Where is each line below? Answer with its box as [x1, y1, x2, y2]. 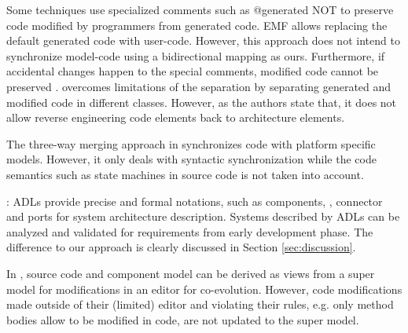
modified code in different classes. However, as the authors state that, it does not [6, 93, 397, 110]
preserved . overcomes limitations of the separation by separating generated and [6, 78, 391, 94]
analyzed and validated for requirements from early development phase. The [6, 223, 373, 240]
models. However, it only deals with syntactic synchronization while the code [6, 151, 377, 167]
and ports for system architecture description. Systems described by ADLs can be [6, 208, 400, 225]
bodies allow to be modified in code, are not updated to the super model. [6, 311, 359, 328]
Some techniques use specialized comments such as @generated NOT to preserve [6, 2, 394, 17]
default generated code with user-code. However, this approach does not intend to [6, 32, 400, 49]
